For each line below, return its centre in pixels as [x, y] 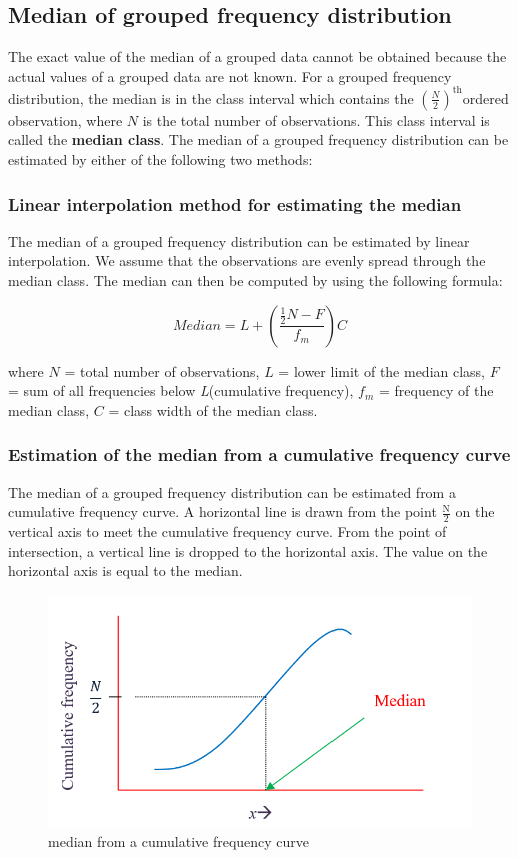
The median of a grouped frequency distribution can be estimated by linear [239, 240]
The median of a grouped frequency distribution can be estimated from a [232, 491]
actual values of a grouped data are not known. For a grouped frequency [230, 75]
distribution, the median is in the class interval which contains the [211, 97]
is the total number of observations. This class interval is [316, 119]
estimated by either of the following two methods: [160, 159]
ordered [485, 97]
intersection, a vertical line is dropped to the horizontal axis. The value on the [248, 550]
